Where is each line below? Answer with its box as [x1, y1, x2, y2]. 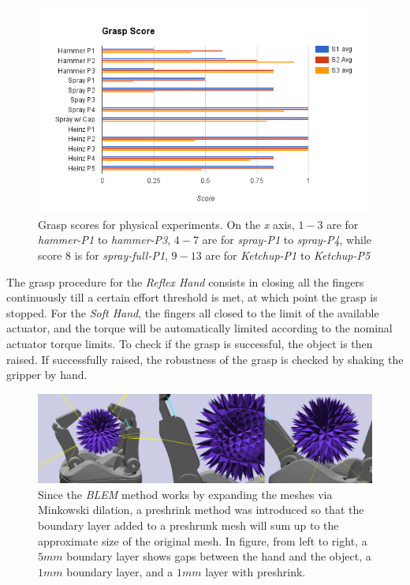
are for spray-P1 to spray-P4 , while [202, 231, 372, 248]
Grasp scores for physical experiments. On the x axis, [38, 216, 295, 232]
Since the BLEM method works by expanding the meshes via [38, 486, 333, 502]
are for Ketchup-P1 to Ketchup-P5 [205, 246, 371, 263]
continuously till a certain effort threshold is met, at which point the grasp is [6, 289, 378, 306]
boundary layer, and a [66, 563, 173, 579]
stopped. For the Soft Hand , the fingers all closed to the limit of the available [6, 304, 379, 321]
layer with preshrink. [205, 563, 306, 579]
